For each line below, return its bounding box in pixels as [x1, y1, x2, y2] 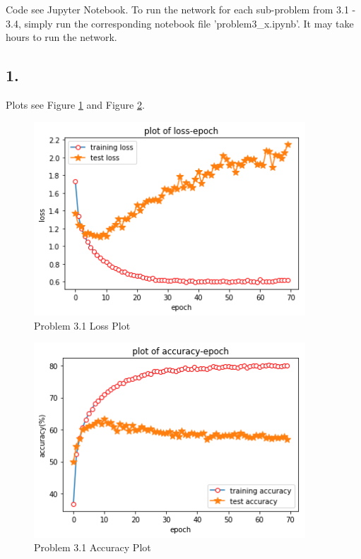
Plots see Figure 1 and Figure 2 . [6, 97, 145, 112]
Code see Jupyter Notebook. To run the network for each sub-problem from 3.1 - [6, 2, 356, 16]
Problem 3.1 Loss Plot [34, 318, 131, 332]
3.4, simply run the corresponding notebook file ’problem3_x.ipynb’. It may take [6, 16, 354, 30]
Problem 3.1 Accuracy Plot [34, 540, 151, 555]
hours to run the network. [6, 30, 117, 44]
